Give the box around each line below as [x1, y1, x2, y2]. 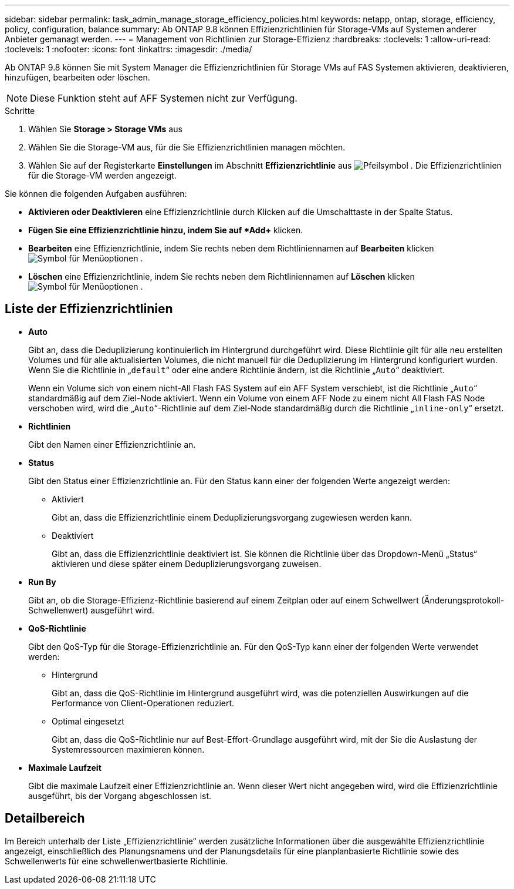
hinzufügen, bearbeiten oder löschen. [5, 72, 150, 82]
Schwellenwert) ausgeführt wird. [28, 605, 154, 615]
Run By [28, 576, 56, 587]
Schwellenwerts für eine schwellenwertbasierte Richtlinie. [5, 856, 228, 866]
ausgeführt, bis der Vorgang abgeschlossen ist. [28, 790, 212, 801]
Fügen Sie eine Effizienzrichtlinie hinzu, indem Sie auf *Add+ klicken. [28, 225, 303, 235]
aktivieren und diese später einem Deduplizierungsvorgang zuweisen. [52, 558, 322, 569]
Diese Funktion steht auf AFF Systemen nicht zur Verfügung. [30, 92, 297, 104]
